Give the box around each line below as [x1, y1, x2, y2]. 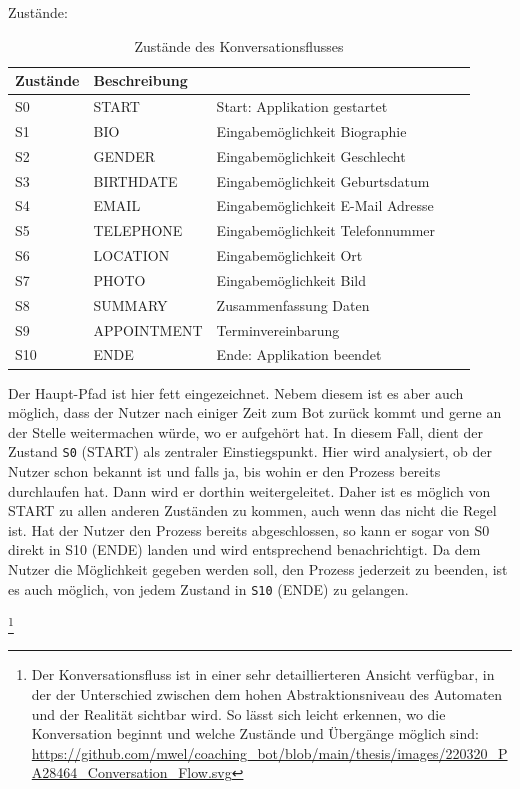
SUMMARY [93, 294, 168, 315]
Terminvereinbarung [216, 319, 340, 340]
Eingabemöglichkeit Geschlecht [216, 145, 406, 166]
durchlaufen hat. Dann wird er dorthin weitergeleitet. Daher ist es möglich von [8, 480, 491, 501]
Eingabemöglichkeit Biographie [216, 120, 407, 141]
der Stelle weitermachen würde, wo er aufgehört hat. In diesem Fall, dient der [8, 421, 483, 442]
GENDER [93, 145, 156, 166]
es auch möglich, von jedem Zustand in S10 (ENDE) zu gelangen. [8, 578, 409, 599]
